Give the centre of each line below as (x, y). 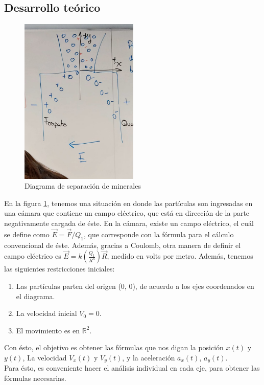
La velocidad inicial (46, 313)
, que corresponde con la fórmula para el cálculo (159, 234)
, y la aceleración (149, 357)
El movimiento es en (48, 330)
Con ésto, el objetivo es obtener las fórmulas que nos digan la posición (114, 347)
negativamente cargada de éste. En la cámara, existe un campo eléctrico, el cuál (129, 223)
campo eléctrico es (33, 256)
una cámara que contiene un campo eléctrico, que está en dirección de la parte (127, 213)
